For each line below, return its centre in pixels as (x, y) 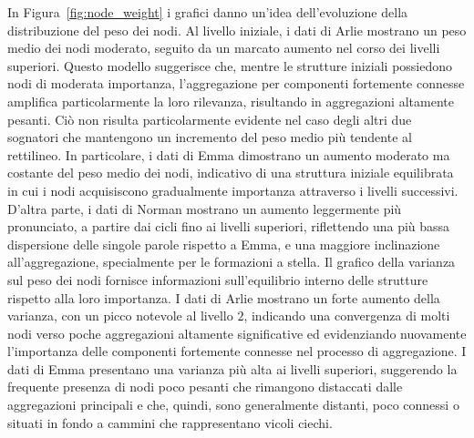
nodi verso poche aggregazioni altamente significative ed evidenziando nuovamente (237, 333)
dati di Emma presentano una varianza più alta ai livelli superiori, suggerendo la (232, 368)
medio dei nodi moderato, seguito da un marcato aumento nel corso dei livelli (224, 48)
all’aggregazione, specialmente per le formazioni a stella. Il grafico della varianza (232, 262)
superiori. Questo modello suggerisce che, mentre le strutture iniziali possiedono (230, 65)
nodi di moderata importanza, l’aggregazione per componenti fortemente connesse (236, 83)
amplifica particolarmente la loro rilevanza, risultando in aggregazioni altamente (231, 101)
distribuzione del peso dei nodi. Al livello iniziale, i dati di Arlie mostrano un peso (237, 30)
